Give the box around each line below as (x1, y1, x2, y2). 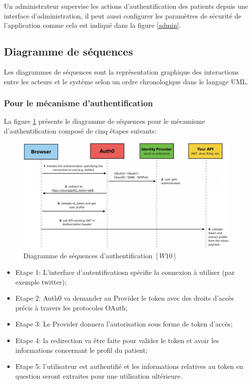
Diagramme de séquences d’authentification (23, 250, 153, 261)
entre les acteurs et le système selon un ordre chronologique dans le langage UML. (4, 76, 249, 86)
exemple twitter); (15, 276, 67, 287)
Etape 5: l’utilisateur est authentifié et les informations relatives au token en (15, 361, 243, 371)
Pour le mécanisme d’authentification (4, 97, 153, 109)
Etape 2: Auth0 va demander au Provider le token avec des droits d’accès (15, 293, 234, 303)
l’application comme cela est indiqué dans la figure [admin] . (4, 20, 181, 30)
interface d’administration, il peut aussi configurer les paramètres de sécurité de (4, 10, 242, 20)
